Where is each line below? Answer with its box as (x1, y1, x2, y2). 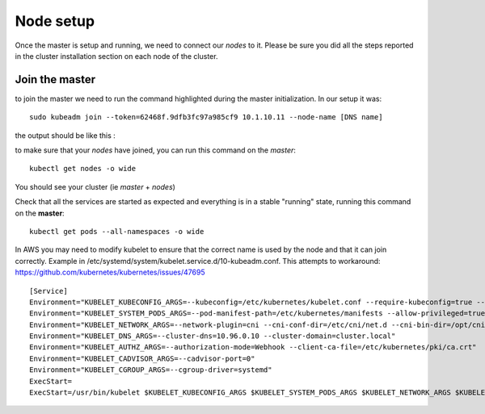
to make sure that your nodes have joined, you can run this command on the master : (15, 145, 297, 155)
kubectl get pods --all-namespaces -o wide (29, 227, 205, 236)
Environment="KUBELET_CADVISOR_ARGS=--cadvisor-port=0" (29, 353, 255, 363)
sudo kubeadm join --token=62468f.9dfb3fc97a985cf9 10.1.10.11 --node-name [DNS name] (29, 113, 383, 122)
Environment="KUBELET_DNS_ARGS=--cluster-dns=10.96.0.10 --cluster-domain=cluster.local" (29, 332, 396, 341)
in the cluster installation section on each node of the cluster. (15, 51, 218, 61)
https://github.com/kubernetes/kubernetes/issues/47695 (15, 267, 205, 278)
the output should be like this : (15, 130, 116, 140)
